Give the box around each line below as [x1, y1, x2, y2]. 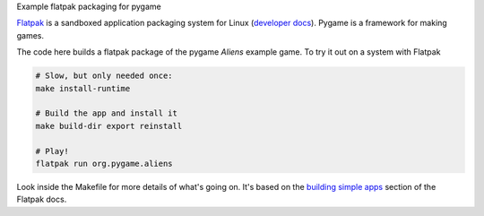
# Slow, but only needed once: [35, 71, 174, 81]
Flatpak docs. [16, 194, 67, 205]
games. [16, 30, 45, 40]
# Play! [35, 146, 69, 156]
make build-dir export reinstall [35, 121, 183, 131]
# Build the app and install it [35, 108, 178, 118]
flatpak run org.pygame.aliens [35, 158, 174, 168]
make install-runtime [35, 83, 131, 93]
